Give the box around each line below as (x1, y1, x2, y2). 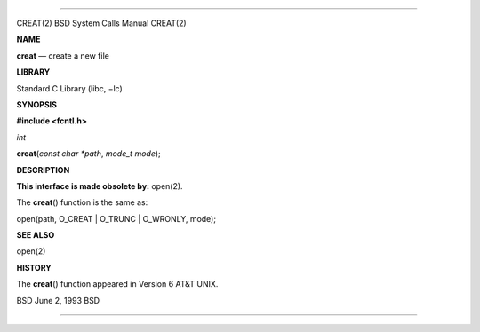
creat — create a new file (16, 50, 110, 61)
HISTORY (16, 262, 52, 273)
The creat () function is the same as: (16, 197, 148, 208)
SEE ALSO (16, 230, 55, 241)
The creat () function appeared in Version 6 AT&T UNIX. (16, 279, 219, 289)
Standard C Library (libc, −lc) (16, 83, 124, 93)
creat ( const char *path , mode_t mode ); (16, 148, 162, 159)
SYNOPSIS (16, 99, 58, 110)
